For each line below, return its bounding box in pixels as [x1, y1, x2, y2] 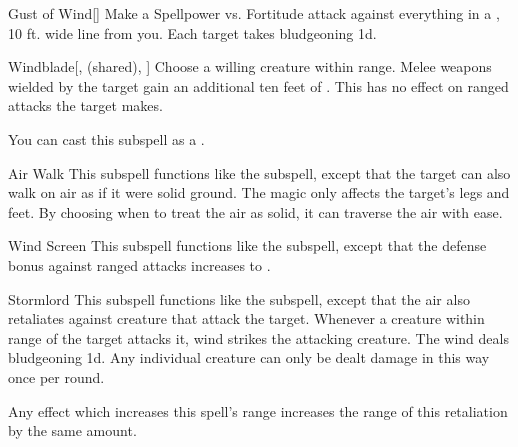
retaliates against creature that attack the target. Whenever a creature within [8, 308, 485, 329]
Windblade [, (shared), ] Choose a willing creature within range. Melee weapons [8, 56, 492, 77]
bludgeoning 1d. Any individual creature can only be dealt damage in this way [8, 347, 490, 368]
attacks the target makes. [8, 95, 163, 116]
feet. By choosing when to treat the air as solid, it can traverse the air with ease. [8, 201, 503, 222]
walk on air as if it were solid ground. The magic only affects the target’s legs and [8, 182, 510, 203]
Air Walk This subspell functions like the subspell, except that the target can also [8, 162, 511, 183]
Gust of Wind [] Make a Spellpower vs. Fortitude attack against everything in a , [8, 3, 500, 23]
